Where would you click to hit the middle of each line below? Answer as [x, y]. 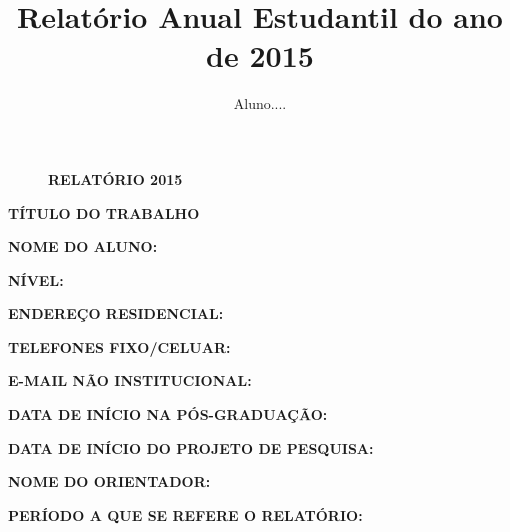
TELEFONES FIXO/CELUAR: [119, 346]
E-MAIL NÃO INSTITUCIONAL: [130, 380]
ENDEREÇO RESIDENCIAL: [116, 313]
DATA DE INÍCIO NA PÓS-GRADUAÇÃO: [168, 414]
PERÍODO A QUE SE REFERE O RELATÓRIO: [185, 514]
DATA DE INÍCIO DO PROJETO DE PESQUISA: [191, 447]
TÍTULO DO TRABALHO [104, 212]
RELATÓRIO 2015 [115, 178]
